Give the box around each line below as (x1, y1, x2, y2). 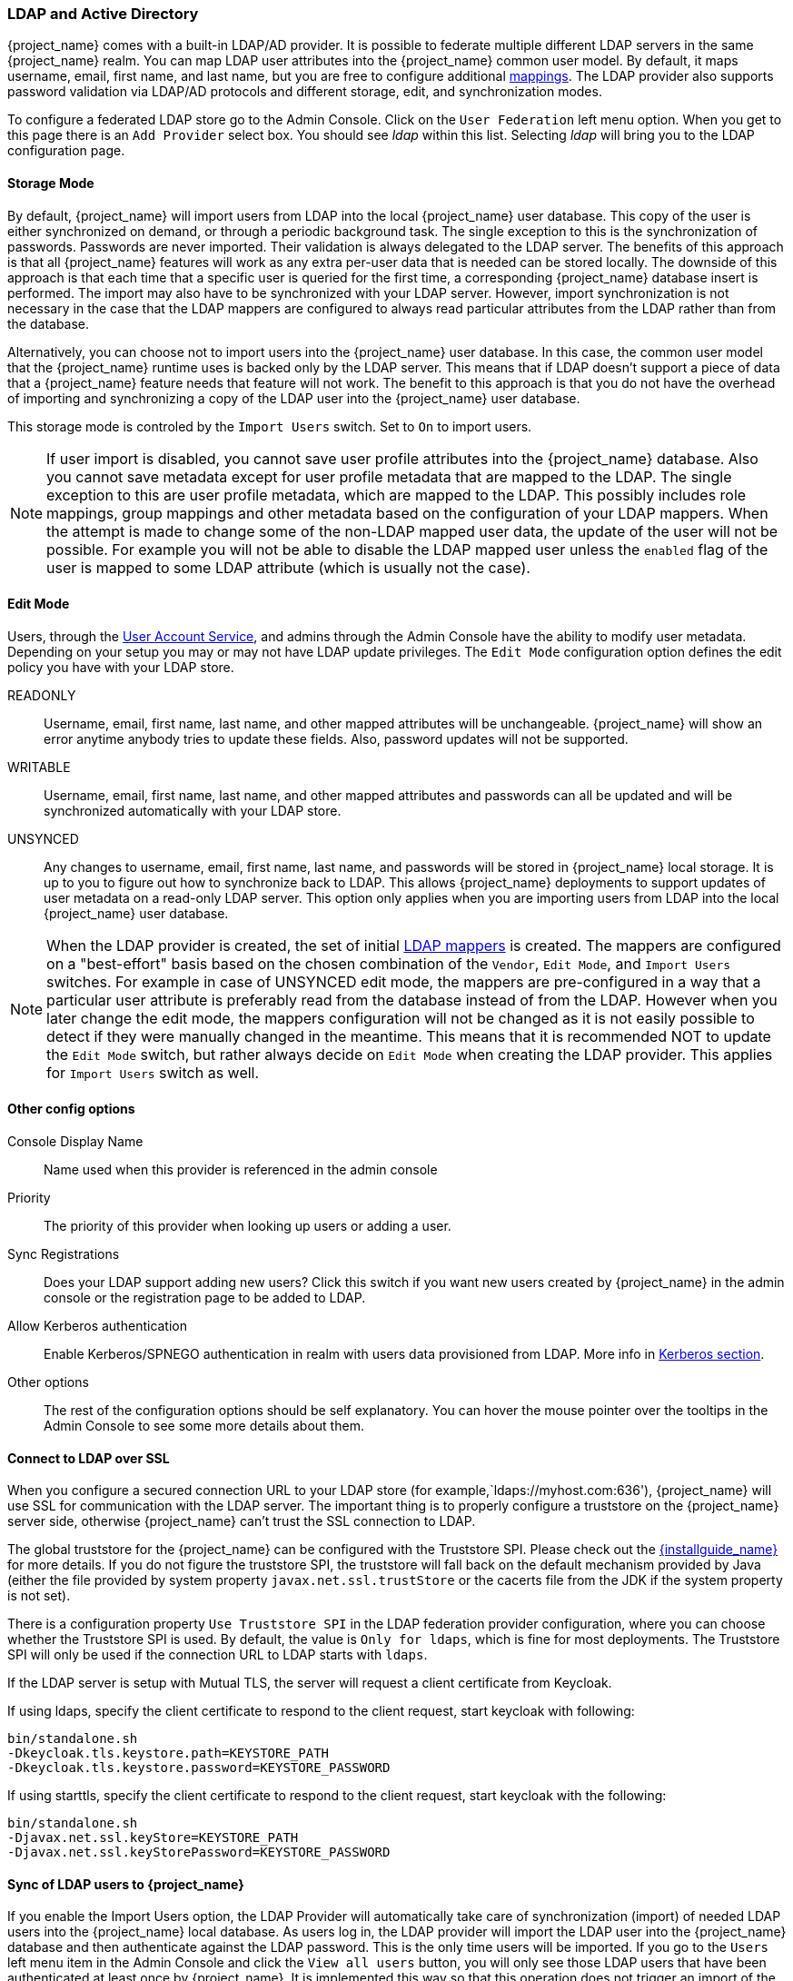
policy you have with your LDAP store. (7, 659, 234, 675)
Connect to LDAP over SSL (7, 1450, 170, 1466)
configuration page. (7, 143, 125, 159)
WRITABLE (7, 758, 71, 775)
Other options (7, 1374, 89, 1391)
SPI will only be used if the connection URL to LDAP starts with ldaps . (7, 1647, 428, 1663)
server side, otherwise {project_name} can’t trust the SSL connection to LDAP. (7, 1513, 476, 1530)
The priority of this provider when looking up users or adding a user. (44, 1218, 451, 1234)
